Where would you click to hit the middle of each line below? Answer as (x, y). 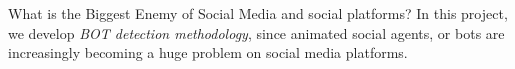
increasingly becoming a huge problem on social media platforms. (208, 52)
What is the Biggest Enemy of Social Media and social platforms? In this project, (258, 13)
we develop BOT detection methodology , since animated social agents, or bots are (256, 32)
